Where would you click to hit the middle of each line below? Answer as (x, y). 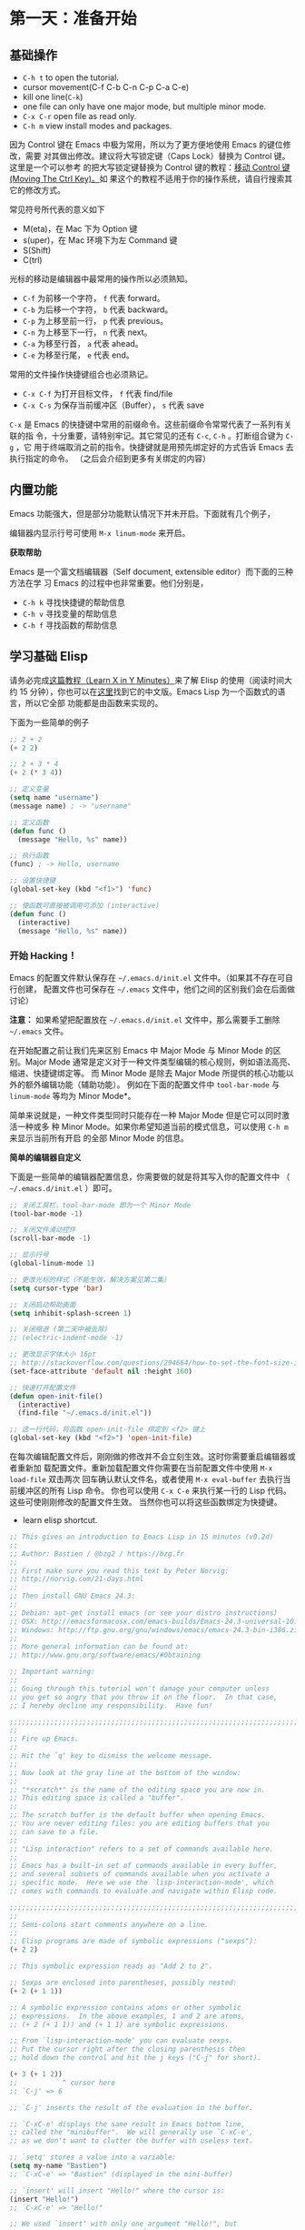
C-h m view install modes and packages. (97, 126)
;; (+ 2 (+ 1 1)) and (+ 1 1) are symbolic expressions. (119, 2024)
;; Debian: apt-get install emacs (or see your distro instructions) (144, 1613)
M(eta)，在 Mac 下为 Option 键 (80, 229)
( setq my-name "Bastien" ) (58, 2166)
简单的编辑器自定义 (45, 1157)
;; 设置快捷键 (33, 881)
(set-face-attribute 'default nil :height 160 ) (101, 1371)
